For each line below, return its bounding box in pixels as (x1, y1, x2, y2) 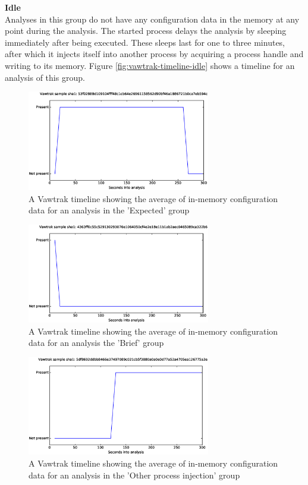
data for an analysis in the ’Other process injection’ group (29, 468, 240, 481)
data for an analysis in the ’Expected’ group (29, 204, 190, 216)
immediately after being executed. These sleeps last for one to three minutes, (5, 36, 285, 48)
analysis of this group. (5, 71, 85, 83)
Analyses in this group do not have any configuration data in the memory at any (5, 12, 300, 25)
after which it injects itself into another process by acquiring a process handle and (5, 48, 304, 60)
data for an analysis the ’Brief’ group (29, 336, 164, 349)
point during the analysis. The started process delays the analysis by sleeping (5, 24, 287, 37)
